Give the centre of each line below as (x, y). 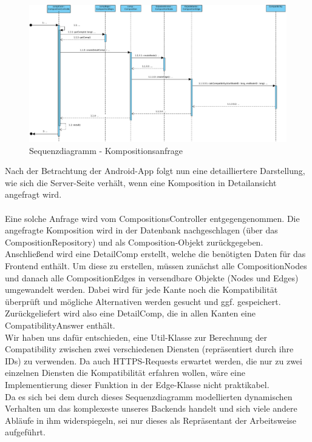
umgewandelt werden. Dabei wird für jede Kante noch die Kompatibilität (141, 290)
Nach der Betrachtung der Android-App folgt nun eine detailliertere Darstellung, (155, 171)
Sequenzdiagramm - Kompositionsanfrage (106, 150)
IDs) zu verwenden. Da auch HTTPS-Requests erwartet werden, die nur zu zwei (154, 360)
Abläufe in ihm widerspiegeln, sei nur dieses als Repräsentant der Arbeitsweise (151, 420)
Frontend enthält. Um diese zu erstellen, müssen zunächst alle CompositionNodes (156, 266)
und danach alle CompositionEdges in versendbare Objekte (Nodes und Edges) (152, 277)
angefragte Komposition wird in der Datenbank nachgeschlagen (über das (141, 230)
